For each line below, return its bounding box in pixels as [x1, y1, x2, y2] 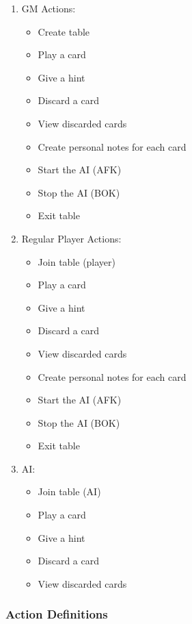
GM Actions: [21, 1, 76, 15]
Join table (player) [38, 254, 116, 269]
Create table [38, 24, 90, 38]
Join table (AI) [38, 484, 101, 499]
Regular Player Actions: [21, 231, 122, 245]
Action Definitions [5, 606, 108, 623]
